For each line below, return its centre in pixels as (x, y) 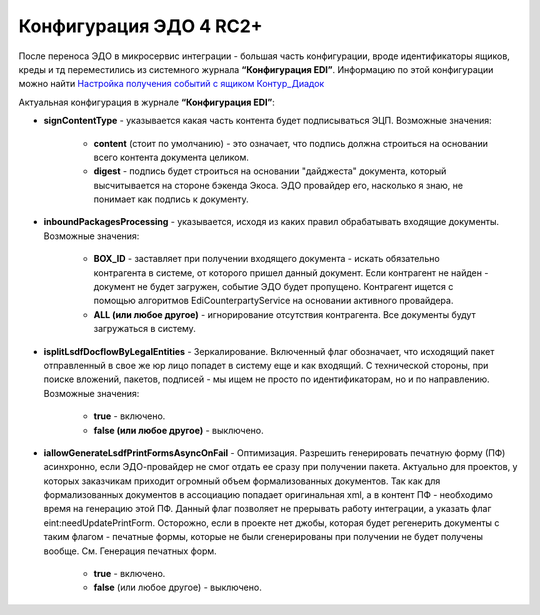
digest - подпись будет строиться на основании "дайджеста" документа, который (270, 171)
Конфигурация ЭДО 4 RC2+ (141, 26)
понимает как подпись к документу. (171, 199)
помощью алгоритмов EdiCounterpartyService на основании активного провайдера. (273, 301)
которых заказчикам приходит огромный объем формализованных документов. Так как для (242, 481)
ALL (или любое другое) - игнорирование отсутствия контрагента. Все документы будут (284, 314)
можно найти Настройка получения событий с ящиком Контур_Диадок (171, 84)
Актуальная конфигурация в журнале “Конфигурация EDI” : (146, 102)
